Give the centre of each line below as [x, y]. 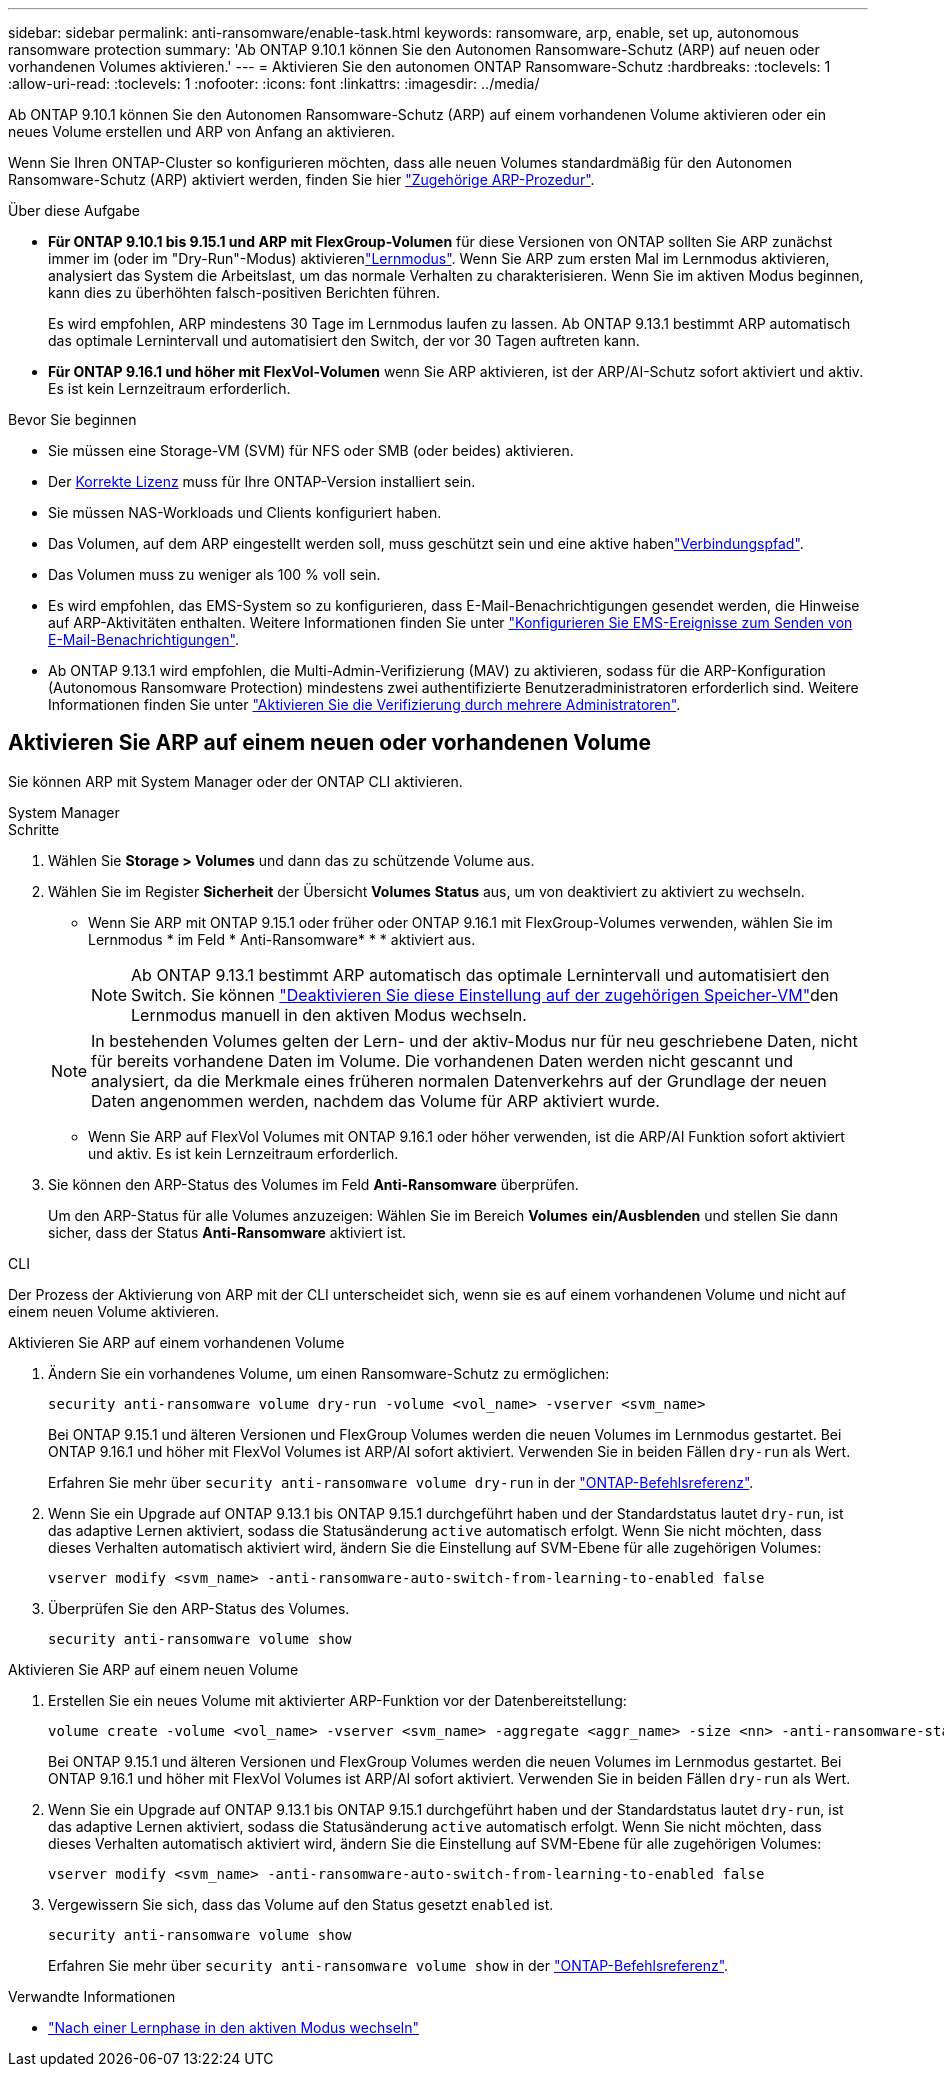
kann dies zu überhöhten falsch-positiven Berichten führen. [244, 292]
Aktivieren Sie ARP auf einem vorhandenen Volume [176, 1342]
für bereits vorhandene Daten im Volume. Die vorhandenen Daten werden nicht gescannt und [442, 1060]
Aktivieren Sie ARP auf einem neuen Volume [153, 1669]
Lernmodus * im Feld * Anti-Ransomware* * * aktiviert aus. [282, 939]
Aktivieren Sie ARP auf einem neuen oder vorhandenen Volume [329, 743]
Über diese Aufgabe [74, 210]
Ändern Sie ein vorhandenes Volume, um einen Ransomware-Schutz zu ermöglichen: [329, 1373]
